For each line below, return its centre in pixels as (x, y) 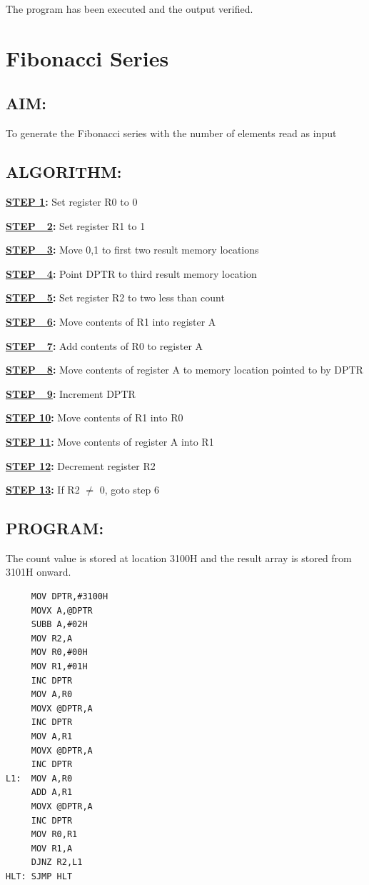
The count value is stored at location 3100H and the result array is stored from (179, 557)
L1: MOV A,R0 (39, 778)
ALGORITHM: (64, 172)
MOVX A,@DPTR (62, 610)
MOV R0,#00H (59, 652)
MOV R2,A (52, 638)
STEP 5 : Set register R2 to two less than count (115, 297)
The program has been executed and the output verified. (130, 9)
